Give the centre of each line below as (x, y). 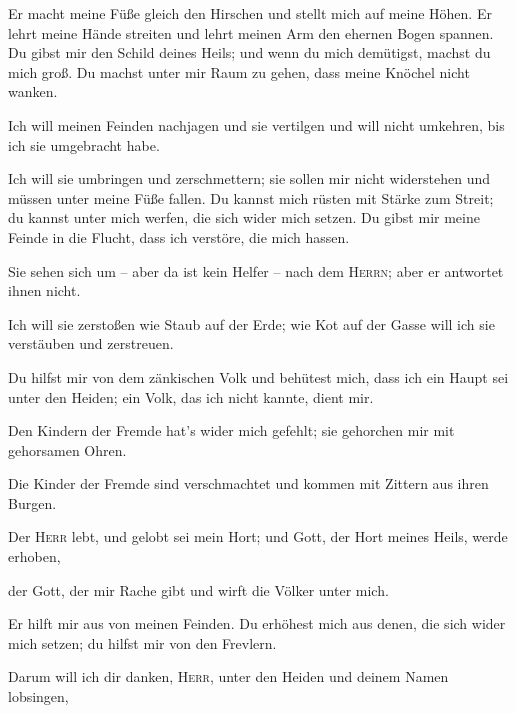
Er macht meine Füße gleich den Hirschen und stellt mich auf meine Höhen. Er (250, 13)
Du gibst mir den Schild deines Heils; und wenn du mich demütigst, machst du (249, 52)
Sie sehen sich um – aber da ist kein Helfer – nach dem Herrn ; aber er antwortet (256, 270)
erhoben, (34, 556)
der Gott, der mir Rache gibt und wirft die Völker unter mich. (198, 589)
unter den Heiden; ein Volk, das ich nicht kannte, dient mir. (191, 396)
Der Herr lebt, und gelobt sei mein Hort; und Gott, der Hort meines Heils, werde (258, 536)
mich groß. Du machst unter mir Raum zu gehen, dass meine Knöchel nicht (239, 71)
